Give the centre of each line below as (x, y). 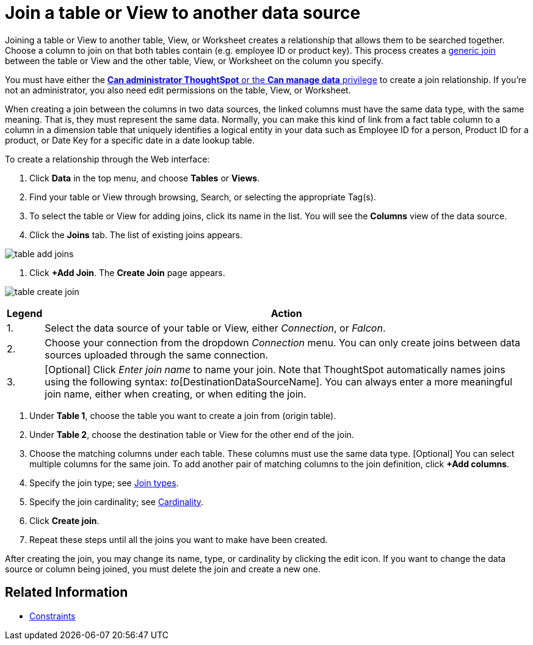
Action (286, 313)
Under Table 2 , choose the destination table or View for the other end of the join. (192, 434)
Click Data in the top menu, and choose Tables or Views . (145, 178)
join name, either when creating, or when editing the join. (176, 394)
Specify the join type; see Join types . (104, 483)
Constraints (53, 616)
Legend (25, 313)
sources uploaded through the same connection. (157, 355)
